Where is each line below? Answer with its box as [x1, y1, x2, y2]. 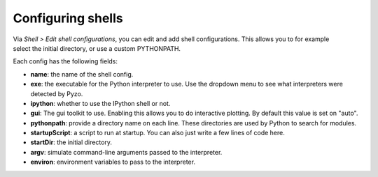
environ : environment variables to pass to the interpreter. [30, 157, 196, 167]
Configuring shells [13, 10, 123, 26]
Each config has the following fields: [13, 57, 118, 66]
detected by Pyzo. [30, 89, 83, 98]
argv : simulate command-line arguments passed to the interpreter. [30, 148, 223, 156]
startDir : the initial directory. [30, 138, 112, 146]
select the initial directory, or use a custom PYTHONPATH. [13, 44, 181, 52]
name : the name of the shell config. [30, 70, 134, 78]
